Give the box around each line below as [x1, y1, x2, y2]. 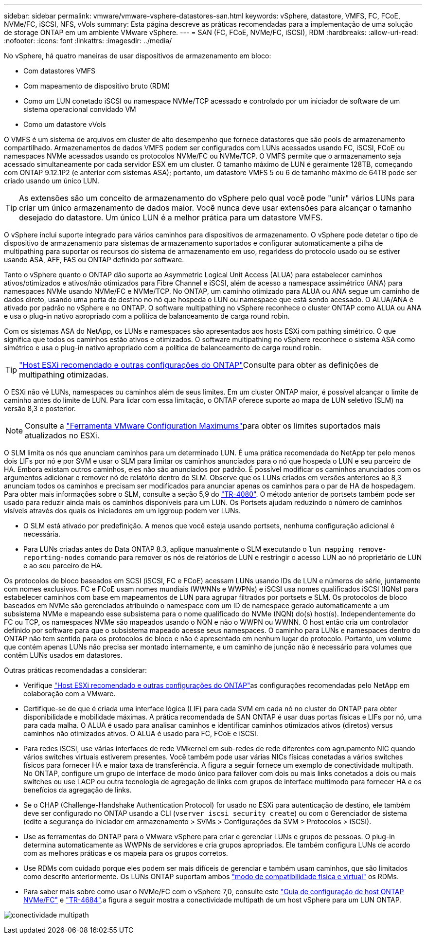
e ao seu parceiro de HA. [23, 561, 103, 570]
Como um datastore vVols [23, 120, 106, 128]
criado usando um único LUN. [4, 177, 99, 185]
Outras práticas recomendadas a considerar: [4, 666, 147, 674]
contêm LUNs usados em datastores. [4, 651, 123, 659]
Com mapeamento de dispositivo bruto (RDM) [23, 82, 170, 90]
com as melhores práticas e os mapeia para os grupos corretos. [23, 849, 228, 857]
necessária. [23, 530, 60, 538]
